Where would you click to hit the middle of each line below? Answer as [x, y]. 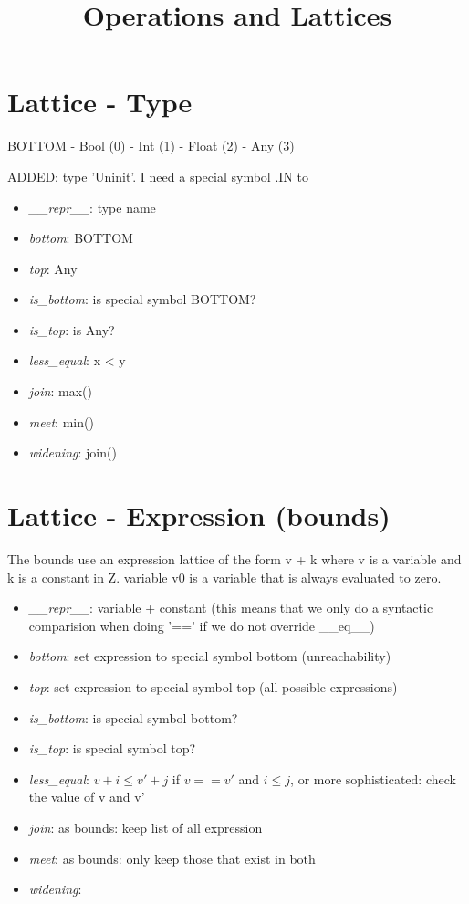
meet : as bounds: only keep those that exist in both [172, 858]
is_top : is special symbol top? [112, 748]
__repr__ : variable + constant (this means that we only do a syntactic [231, 608]
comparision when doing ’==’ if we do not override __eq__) [202, 625]
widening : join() [73, 452]
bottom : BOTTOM [81, 238]
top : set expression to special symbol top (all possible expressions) [213, 686]
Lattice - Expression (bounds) [199, 515]
